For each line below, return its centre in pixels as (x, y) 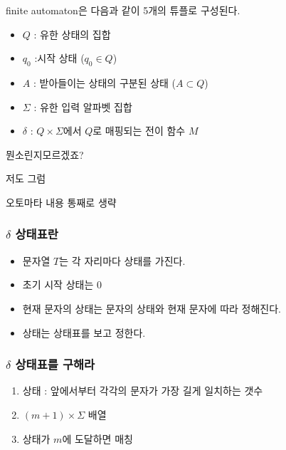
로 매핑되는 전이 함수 (139, 131)
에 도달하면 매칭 (97, 438)
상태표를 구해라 (55, 364)
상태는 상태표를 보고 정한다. (84, 332)
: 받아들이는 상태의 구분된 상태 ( (105, 82)
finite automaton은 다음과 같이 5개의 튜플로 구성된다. (123, 10)
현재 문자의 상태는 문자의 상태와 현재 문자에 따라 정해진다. (152, 308)
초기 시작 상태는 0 (62, 284)
